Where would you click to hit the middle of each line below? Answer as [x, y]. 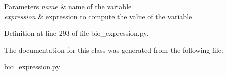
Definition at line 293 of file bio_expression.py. [76, 33]
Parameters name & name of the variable [68, 6]
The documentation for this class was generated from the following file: [114, 50]
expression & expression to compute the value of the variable [98, 16]
